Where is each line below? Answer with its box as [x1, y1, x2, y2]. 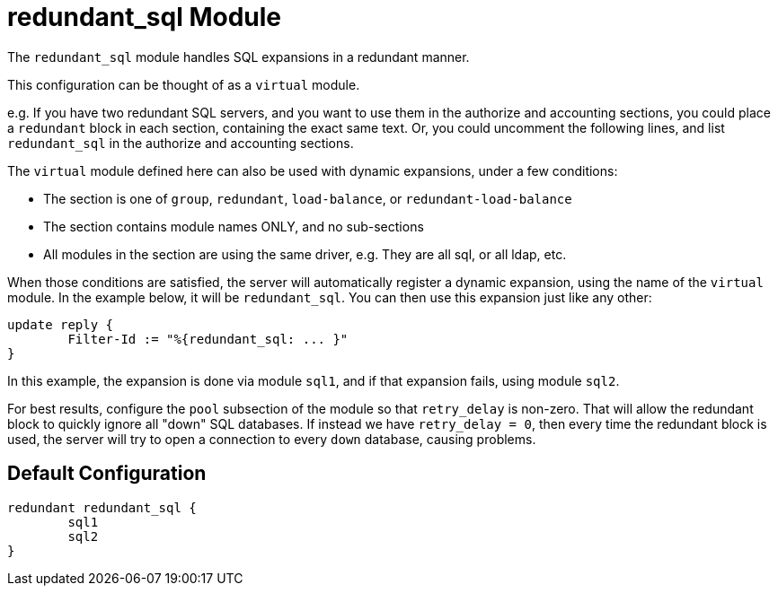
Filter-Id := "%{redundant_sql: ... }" [67, 331, 349, 346]
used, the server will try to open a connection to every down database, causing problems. [7, 431, 536, 447]
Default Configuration [7, 462, 207, 485]
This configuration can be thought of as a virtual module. [7, 76, 360, 92]
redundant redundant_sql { [7, 500, 197, 515]
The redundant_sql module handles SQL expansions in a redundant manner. [7, 48, 470, 65]
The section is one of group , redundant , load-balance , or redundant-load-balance [43, 190, 572, 206]
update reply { [7, 317, 114, 332]
